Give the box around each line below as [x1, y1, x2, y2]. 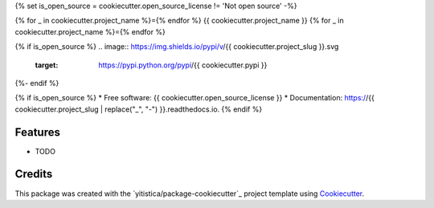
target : [35, 60, 59, 70]
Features [14, 125, 60, 139]
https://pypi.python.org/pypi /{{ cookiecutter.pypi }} [98, 60, 268, 70]
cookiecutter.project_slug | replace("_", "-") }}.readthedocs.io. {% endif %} [14, 104, 263, 114]
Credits [14, 167, 53, 181]
